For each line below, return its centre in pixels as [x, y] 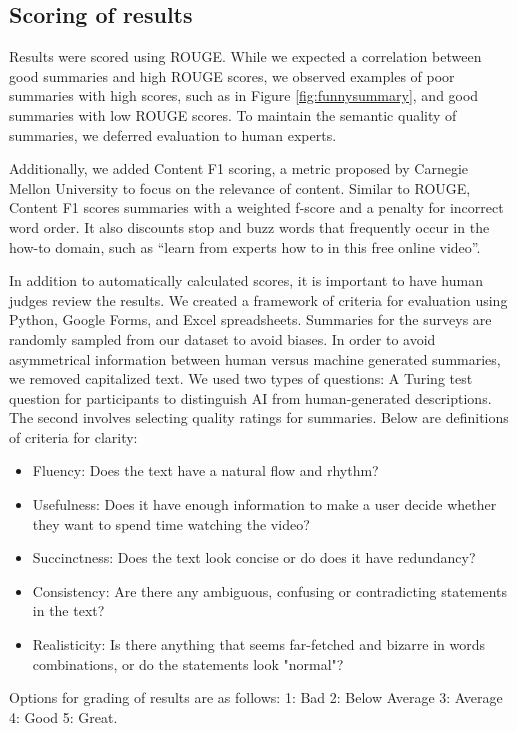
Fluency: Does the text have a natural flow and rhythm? [205, 470]
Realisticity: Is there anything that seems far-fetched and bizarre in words [259, 644]
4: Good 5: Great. [63, 716]
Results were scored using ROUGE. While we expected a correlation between [245, 56]
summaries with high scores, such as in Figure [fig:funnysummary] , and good [244, 95]
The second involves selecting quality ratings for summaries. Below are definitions [259, 417]
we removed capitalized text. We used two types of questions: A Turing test [241, 378]
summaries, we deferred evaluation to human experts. [173, 134]
